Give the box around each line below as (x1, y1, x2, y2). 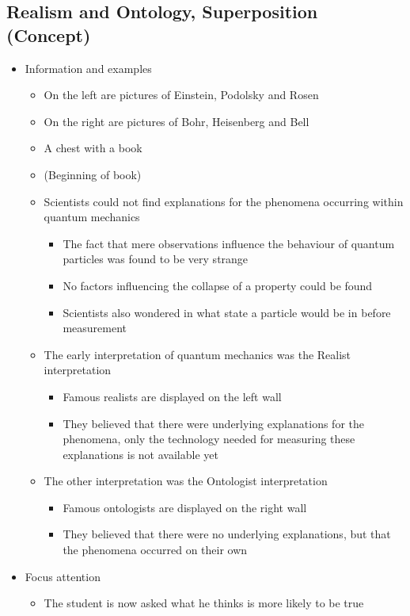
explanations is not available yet (63, 446, 218, 462)
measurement (63, 319, 127, 336)
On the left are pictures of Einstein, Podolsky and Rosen (44, 86, 319, 103)
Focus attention (25, 568, 101, 584)
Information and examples (25, 59, 152, 76)
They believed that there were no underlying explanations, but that (63, 526, 391, 542)
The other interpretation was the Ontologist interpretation (44, 473, 328, 489)
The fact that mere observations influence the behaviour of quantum (63, 235, 395, 251)
